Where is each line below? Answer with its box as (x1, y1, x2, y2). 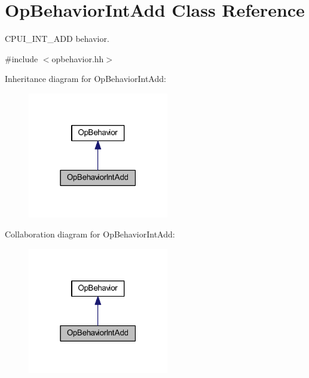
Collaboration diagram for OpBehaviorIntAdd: (5, 228, 175, 240)
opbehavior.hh (51, 52, 104, 65)
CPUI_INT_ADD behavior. (5, 32, 109, 45)
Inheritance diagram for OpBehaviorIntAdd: (5, 72, 166, 85)
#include (5, 52, 38, 65)
